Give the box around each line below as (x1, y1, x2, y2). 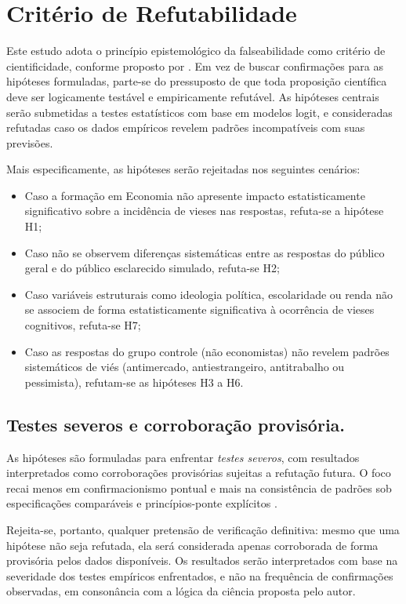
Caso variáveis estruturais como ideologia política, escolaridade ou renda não (24, 286, 393, 302)
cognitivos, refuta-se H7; (24, 317, 141, 333)
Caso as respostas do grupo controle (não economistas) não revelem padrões (24, 343, 390, 359)
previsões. (6, 134, 53, 151)
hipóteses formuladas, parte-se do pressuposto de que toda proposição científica (6, 73, 387, 89)
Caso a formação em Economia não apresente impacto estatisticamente (24, 187, 365, 203)
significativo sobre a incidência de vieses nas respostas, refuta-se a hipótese (24, 202, 384, 219)
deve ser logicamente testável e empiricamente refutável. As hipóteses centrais (6, 88, 379, 104)
